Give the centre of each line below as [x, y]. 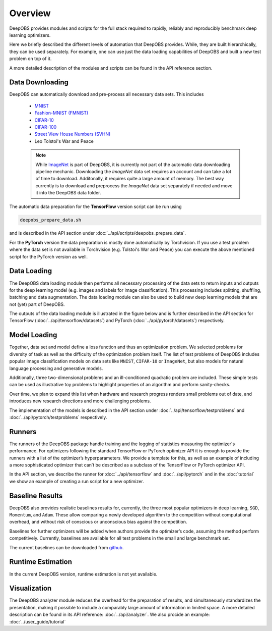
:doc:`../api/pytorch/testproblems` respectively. [58, 417]
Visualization [30, 588]
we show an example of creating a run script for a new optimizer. [77, 481]
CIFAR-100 [46, 127]
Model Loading [33, 335]
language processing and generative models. [56, 368]
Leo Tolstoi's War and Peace [64, 141]
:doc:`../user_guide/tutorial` [38, 621]
